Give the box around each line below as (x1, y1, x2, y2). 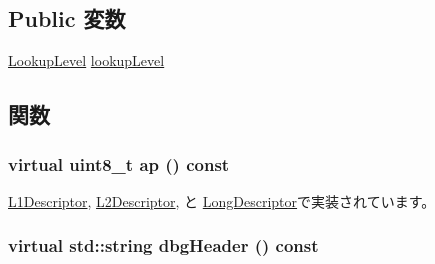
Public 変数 (8, 3, 126, 34)
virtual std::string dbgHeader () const (8, 233, 319, 258)
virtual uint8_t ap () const (8, 151, 230, 176)
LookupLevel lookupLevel (8, 50, 165, 71)
